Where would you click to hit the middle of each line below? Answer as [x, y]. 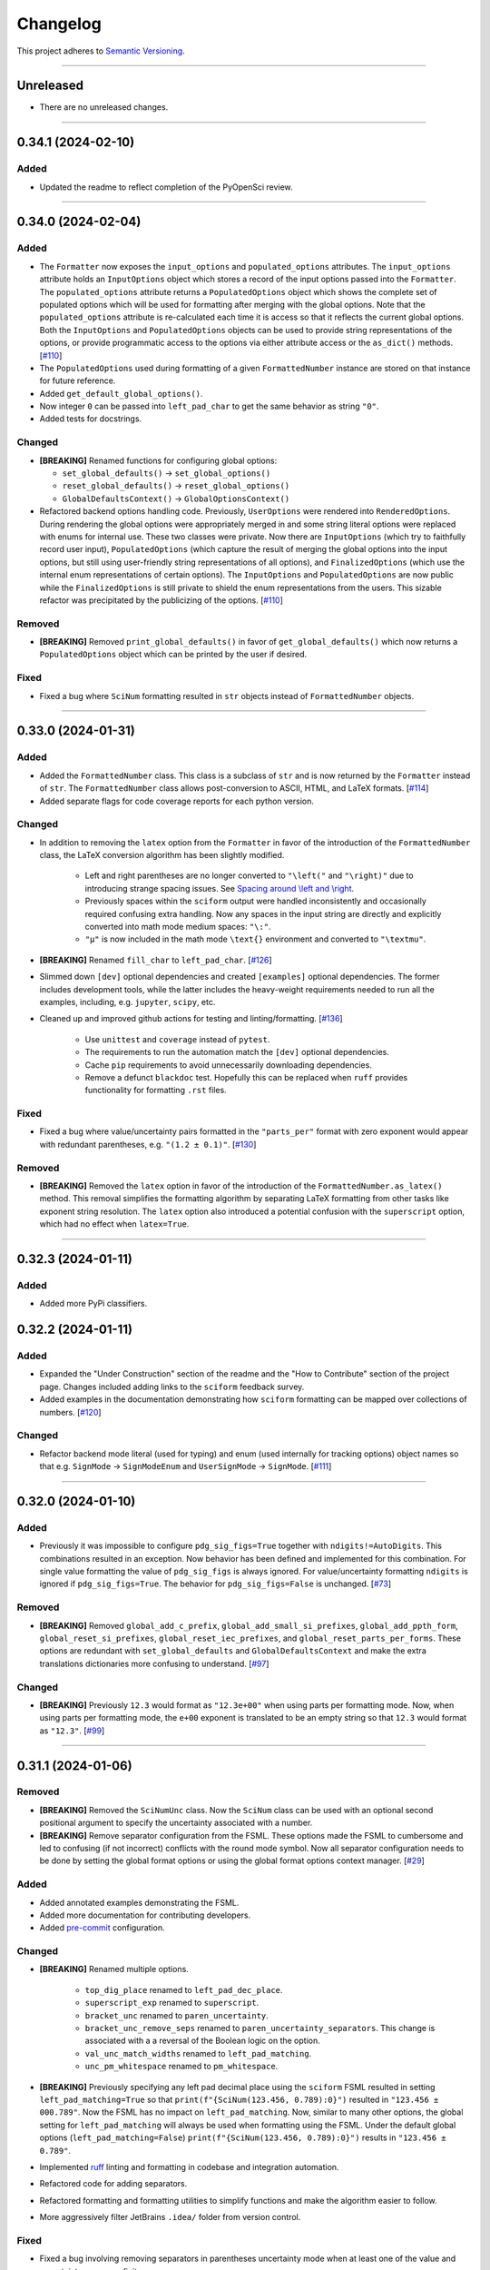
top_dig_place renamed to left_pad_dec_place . [184, 1989]
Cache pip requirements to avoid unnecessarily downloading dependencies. [228, 1065]
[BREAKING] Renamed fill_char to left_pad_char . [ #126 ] [156, 960]
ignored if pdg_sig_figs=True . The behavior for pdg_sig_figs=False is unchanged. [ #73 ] [216, 1584]
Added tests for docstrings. [91, 419]
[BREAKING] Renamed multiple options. [114, 1969]
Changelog [59, 24]
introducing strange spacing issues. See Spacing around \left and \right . [220, 888]
